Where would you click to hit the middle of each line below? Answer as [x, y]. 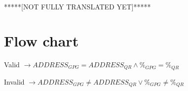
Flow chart [41, 40]
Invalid [14, 81]
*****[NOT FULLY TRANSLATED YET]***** [77, 6]
